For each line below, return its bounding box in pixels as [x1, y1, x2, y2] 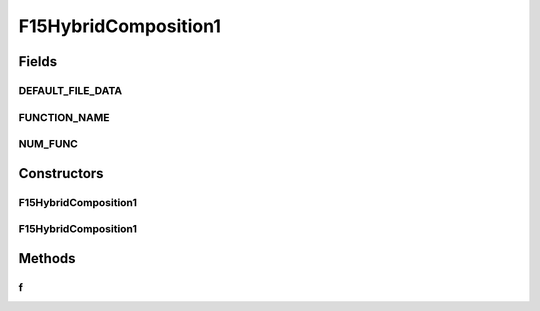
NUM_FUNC [18, 137, 79, 151]
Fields [18, 53, 58, 70]
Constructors [18, 165, 104, 182]
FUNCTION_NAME [18, 110, 110, 124]
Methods [18, 250, 76, 267]
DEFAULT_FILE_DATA [18, 83, 123, 97]
